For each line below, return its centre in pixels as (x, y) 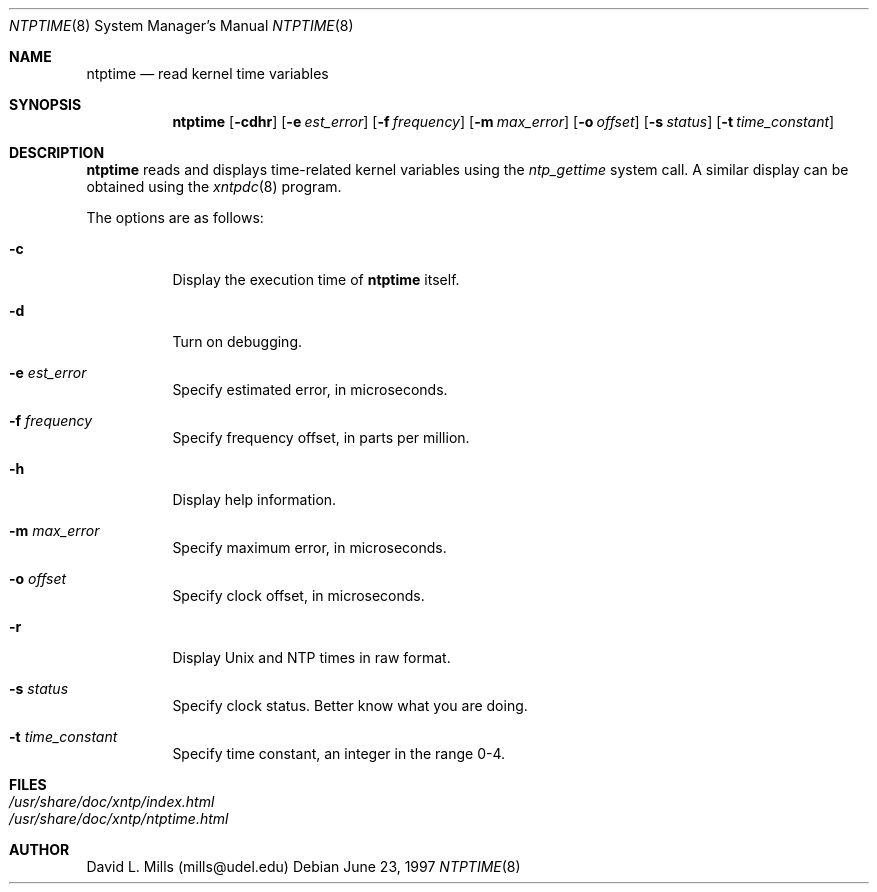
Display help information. (254, 499)
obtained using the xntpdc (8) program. (214, 186)
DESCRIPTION (57, 152)
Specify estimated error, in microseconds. (310, 389)
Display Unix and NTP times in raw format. (311, 657)
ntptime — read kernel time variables (207, 73)
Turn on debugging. (237, 341)
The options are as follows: (175, 217)
